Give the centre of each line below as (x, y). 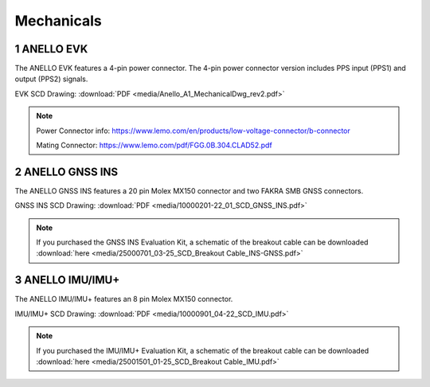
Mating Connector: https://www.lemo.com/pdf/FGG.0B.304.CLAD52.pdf (154, 145)
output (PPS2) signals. (51, 79)
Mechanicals (59, 21)
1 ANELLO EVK (51, 49)
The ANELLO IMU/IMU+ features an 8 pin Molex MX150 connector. (124, 299)
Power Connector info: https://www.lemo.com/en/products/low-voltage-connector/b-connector (193, 131)
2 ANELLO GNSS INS (66, 172)
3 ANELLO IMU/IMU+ (67, 280)
